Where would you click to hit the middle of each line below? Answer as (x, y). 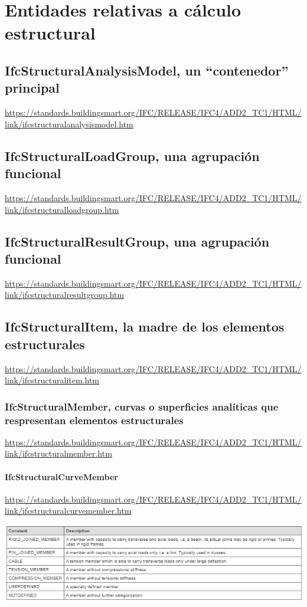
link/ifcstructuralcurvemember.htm (68, 511)
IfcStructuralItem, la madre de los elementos (145, 327)
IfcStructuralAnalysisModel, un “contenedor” (147, 70)
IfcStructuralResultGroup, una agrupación (137, 241)
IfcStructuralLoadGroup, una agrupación (132, 155)
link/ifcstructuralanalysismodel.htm (69, 124)
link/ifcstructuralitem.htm (52, 380)
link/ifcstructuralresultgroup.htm (65, 295)
